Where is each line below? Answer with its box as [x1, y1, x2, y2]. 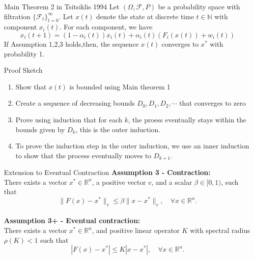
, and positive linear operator [92, 225, 180, 235]
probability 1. [4, 48, 45, 58]
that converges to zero [179, 98, 246, 108]
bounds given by [15, 124, 65, 134]
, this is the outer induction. [76, 124, 161, 134]
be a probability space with [158, 1, 240, 11]
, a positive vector [92, 176, 146, 187]
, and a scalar [151, 176, 192, 187]
